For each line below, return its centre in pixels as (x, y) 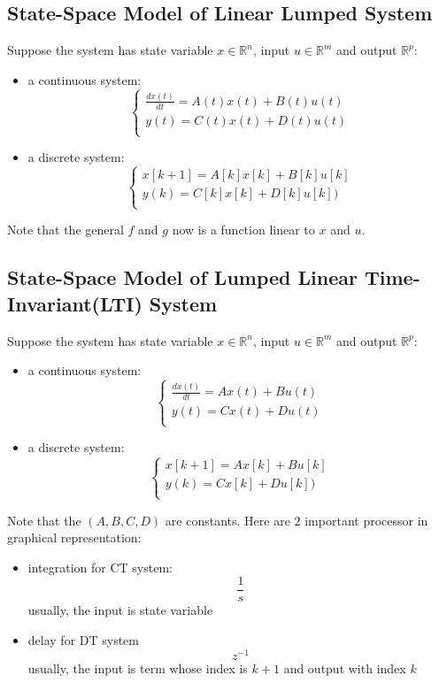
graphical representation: (74, 537)
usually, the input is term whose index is (138, 668)
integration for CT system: (100, 567)
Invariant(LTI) (75, 303)
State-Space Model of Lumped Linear (182, 277)
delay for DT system (83, 640)
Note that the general (65, 230)
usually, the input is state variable (120, 610)
